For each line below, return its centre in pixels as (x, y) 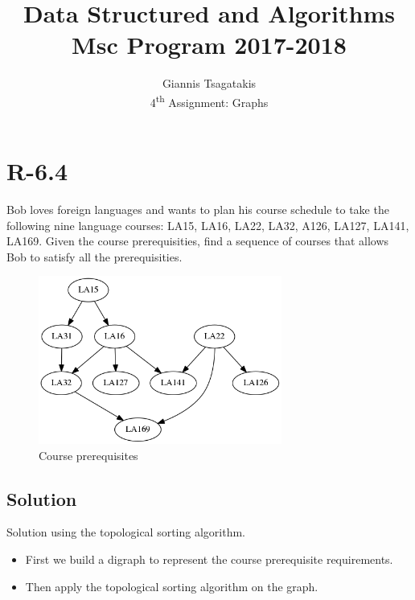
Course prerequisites (88, 455)
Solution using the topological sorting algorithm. (126, 532)
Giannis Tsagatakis (209, 83)
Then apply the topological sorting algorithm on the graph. (172, 586)
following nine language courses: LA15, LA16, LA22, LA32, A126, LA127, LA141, (208, 225)
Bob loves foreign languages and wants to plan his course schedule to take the (198, 210)
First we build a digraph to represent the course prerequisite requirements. (209, 559)
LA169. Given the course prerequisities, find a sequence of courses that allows (198, 241)
